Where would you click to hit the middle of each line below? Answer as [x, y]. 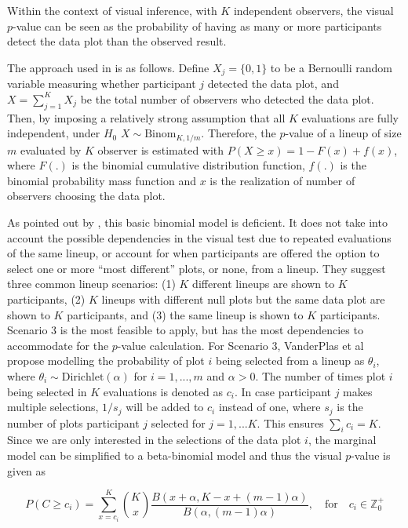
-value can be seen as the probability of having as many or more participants [197, 25]
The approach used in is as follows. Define [108, 67]
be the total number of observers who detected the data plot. [227, 98]
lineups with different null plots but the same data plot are [243, 299]
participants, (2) [46, 299]
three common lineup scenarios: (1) [91, 284]
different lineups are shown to [264, 284]
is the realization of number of [282, 180]
